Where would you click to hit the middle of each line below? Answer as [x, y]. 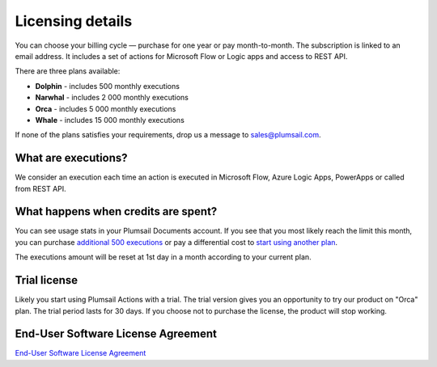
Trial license [47, 280]
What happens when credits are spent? [116, 211]
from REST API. [40, 188]
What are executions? [72, 158]
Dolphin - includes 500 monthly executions [107, 86]
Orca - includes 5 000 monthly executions [106, 108]
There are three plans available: [68, 71]
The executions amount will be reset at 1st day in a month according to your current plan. [163, 257]
